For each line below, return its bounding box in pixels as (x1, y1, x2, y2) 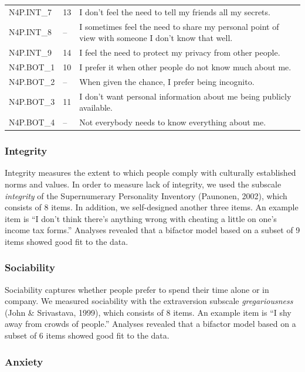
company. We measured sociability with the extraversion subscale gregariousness (5, 295, 293, 307)
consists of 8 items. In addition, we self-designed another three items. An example (5, 201, 299, 213)
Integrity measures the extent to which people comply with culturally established (5, 166, 296, 179)
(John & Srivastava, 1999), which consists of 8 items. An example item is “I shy (5, 306, 292, 318)
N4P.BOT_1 (9, 60, 55, 73)
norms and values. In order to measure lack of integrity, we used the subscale (5, 178, 282, 190)
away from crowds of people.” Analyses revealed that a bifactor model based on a (5, 318, 296, 330)
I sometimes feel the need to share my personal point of (79, 20, 279, 32)
